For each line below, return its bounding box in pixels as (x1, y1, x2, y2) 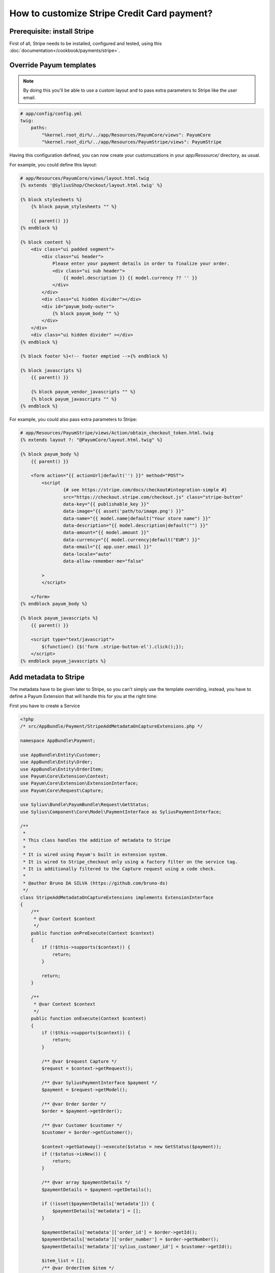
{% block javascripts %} (20, 368, 82, 374)
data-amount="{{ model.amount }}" (63, 530, 150, 536)
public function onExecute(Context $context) (31, 1016, 147, 1021)
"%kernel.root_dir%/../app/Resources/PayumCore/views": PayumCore (41, 132, 211, 137)
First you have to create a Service (9, 703, 80, 709)
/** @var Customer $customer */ (41, 1123, 122, 1128)
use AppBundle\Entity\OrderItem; (20, 766, 104, 772)
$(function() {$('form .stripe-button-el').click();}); (41, 644, 184, 649)
